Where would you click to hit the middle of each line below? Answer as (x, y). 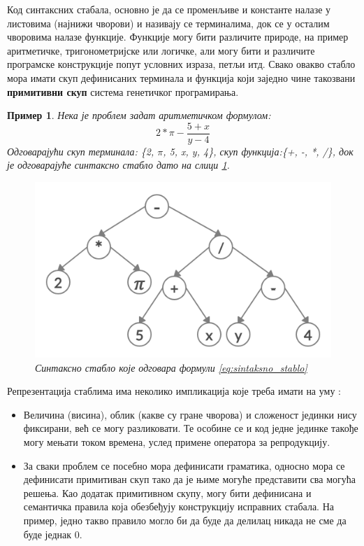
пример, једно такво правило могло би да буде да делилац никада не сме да (185, 520)
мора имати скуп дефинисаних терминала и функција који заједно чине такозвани (181, 77)
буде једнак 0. (53, 534)
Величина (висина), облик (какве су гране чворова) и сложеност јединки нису (190, 414)
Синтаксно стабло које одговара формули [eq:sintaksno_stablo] (171, 367)
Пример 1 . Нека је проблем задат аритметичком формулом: (139, 115)
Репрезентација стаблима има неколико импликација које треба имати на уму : (174, 391)
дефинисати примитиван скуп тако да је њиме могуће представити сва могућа (189, 479)
